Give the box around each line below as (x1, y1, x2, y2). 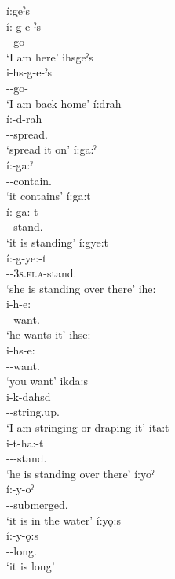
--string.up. (6, 403, 60, 420)
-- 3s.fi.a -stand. (6, 265, 77, 281)
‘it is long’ (6, 558, 55, 574)
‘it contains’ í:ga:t (6, 187, 91, 204)
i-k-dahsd (6, 388, 51, 404)
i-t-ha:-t (6, 434, 44, 451)
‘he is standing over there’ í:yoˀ (6, 465, 155, 481)
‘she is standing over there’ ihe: (6, 280, 156, 296)
